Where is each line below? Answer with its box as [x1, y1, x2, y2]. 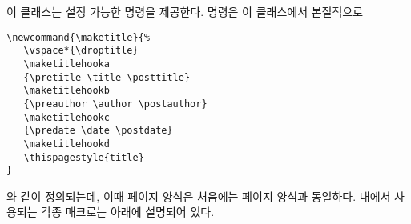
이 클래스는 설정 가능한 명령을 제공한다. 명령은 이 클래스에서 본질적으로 [6, 3, 364, 19]
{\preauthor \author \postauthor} [23, 98, 208, 110]
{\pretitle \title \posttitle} [23, 71, 191, 83]
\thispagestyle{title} [23, 151, 144, 163]
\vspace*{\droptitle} [23, 45, 139, 57]
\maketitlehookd [23, 138, 110, 150]
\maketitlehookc [23, 111, 110, 123]
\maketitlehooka [23, 58, 110, 70]
